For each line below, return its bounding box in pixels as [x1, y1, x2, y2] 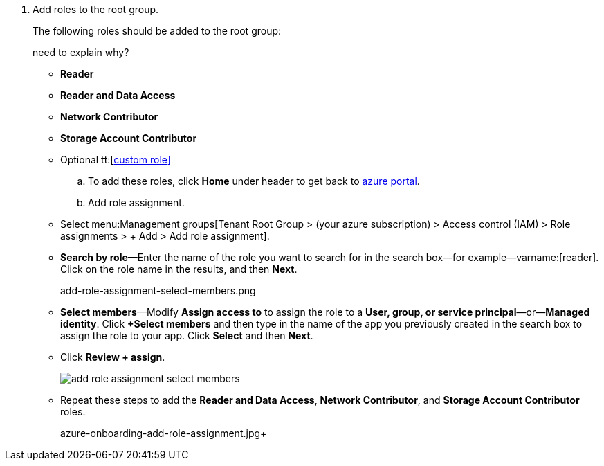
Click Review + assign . [60, 351, 165, 363]
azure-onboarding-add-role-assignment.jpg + [60, 427, 267, 439]
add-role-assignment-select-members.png [60, 285, 256, 296]
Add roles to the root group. [33, 3, 159, 15]
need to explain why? [33, 46, 129, 58]
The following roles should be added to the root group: [33, 25, 282, 37]
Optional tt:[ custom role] [60, 154, 171, 165]
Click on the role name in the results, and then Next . [60, 263, 298, 275]
